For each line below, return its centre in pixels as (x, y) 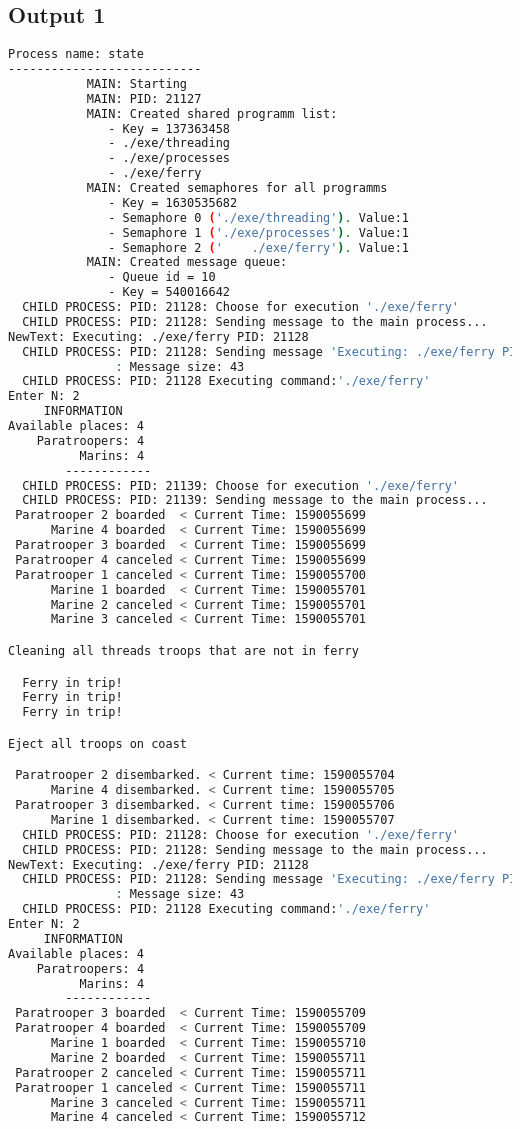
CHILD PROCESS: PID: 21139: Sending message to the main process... (255, 500)
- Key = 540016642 (169, 292)
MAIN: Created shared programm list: (212, 113)
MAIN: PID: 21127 (144, 98)
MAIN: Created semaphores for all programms (237, 188)
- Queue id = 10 (162, 277)
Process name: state (76, 54)
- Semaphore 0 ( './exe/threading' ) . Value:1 (258, 217)
